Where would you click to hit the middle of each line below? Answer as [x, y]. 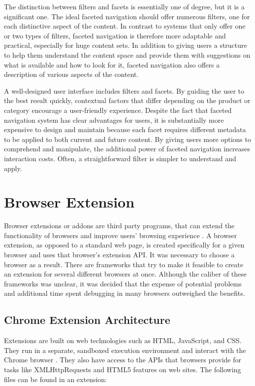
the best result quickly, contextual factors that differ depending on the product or [127, 100]
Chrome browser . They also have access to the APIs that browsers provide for [123, 360]
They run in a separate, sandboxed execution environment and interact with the [125, 350]
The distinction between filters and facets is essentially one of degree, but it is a [124, 6]
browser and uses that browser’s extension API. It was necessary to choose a [119, 254]
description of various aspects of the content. [71, 74]
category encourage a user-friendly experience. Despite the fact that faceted [118, 110]
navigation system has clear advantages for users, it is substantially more [114, 120]
